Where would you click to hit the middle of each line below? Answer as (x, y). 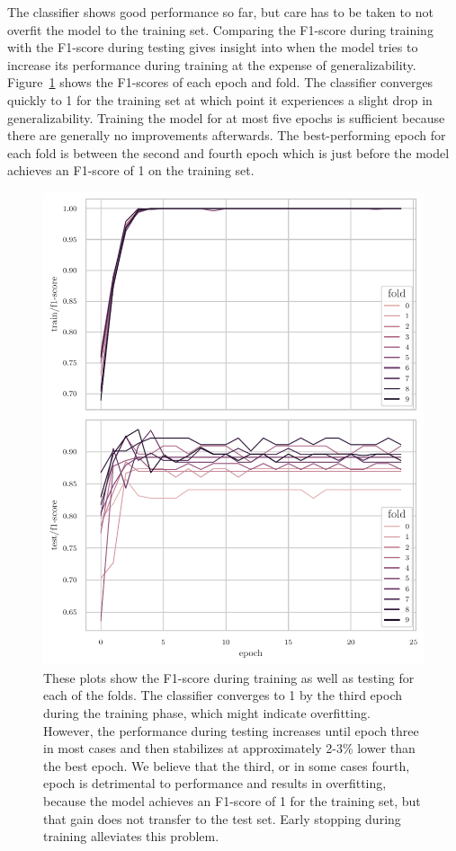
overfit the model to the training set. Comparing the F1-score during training (220, 29)
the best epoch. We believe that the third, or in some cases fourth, (227, 765)
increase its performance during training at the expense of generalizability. (212, 64)
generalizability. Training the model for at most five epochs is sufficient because (226, 117)
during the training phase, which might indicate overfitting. (207, 712)
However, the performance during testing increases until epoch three (231, 730)
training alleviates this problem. (131, 836)
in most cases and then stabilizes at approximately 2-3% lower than (229, 748)
